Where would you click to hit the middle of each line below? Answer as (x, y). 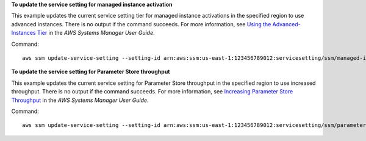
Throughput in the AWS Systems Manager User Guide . (80, 100)
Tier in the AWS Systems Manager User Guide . (96, 33)
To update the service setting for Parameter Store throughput (91, 72)
